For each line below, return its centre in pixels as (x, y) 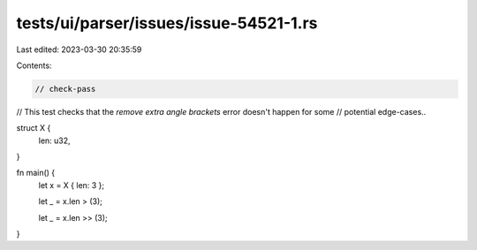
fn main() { (36, 173)
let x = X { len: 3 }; (72, 185)
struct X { (34, 128)
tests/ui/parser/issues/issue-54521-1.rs (167, 23)
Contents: (34, 65)
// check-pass (65, 89)
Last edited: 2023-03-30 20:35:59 (79, 49)
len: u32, (54, 140)
